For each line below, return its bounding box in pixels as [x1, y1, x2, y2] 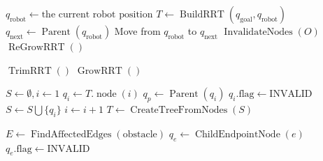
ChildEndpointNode [194, 129, 280, 139]
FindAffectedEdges [30, 129, 112, 139]
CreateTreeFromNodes [130, 105, 228, 115]
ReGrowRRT [8, 43, 65, 52]
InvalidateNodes [224, 27, 293, 37]
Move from [114, 24, 161, 38]
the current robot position [41, 10, 153, 20]
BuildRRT [179, 10, 224, 20]
